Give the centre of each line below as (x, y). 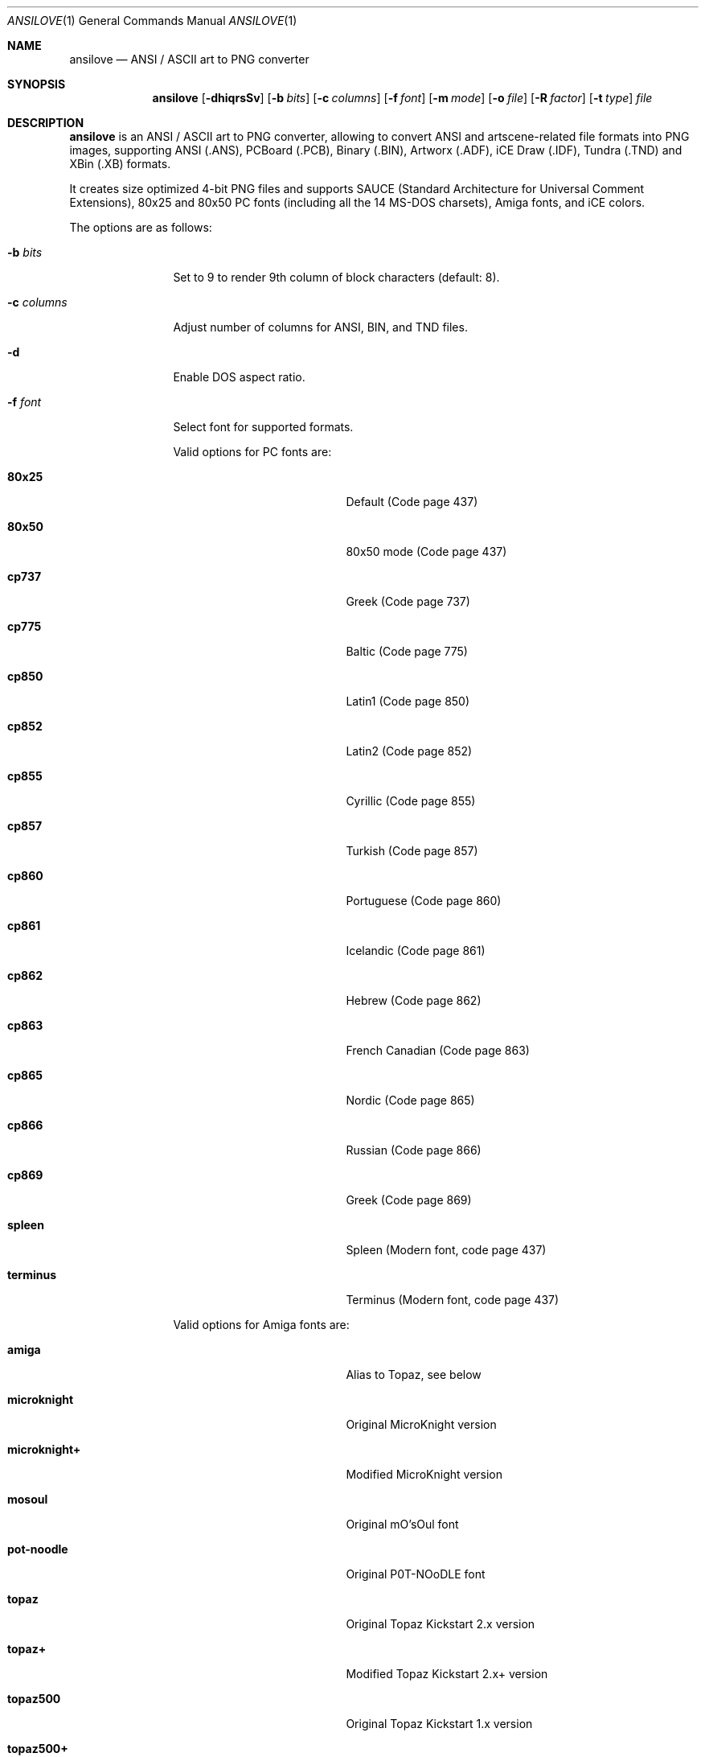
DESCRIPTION (46, 123)
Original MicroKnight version (421, 1424)
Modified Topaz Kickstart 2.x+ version (447, 1674)
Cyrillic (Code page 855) (411, 801)
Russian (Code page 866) (414, 1150)
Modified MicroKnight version (424, 1474)
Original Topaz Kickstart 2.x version (441, 1624)
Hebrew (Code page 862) (414, 1000)
